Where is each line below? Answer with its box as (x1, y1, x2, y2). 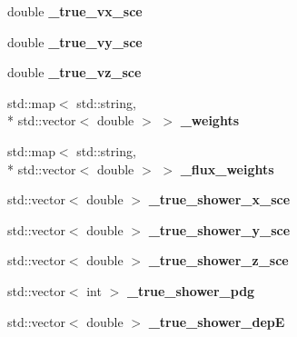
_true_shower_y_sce (148, 220, 291, 239)
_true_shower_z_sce (148, 251, 289, 270)
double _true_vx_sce (7, 2, 143, 20)
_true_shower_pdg (126, 281, 255, 300)
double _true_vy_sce (7, 32, 143, 51)
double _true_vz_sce (7, 63, 142, 82)
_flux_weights (180, 159, 274, 178)
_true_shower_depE (148, 312, 285, 331)
